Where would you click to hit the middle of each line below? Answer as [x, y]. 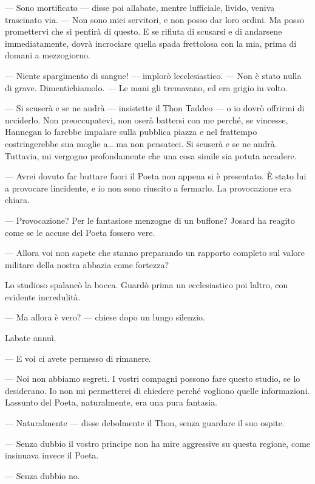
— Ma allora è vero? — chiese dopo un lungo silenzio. [105, 317]
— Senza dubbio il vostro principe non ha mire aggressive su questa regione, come [158, 443]
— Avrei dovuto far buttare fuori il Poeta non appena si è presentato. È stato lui [156, 176]
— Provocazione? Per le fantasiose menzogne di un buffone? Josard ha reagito [150, 220]
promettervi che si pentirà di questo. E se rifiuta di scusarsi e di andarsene [144, 31]
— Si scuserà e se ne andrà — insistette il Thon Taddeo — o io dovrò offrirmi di [155, 108]
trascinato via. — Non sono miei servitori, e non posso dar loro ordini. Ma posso [155, 19]
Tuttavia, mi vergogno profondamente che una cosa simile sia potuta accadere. [151, 155]
